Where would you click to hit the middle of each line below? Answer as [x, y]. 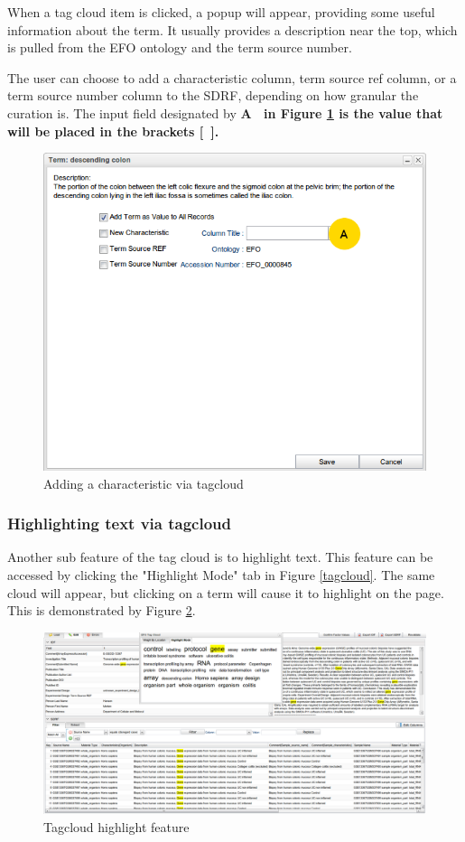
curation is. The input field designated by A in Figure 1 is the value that [225, 112]
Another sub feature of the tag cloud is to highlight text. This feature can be [220, 557]
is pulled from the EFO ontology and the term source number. [180, 47]
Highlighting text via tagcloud [119, 524]
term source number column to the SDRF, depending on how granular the [213, 95]
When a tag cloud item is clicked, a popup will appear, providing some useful [221, 12]
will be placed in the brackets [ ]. [113, 131]
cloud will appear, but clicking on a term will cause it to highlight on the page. [226, 592]
